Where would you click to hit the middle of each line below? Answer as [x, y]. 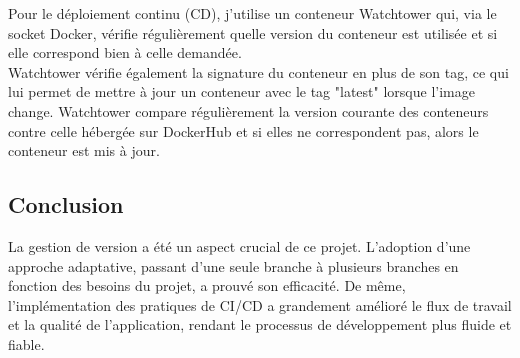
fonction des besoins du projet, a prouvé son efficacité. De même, [207, 285]
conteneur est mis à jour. [84, 150]
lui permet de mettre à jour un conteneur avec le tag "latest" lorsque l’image [241, 91]
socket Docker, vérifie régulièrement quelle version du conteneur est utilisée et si [253, 32]
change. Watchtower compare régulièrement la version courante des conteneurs [248, 110]
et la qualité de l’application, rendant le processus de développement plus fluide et [260, 324]
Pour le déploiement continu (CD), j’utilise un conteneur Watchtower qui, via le [252, 13]
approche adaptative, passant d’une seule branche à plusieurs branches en [233, 265]
